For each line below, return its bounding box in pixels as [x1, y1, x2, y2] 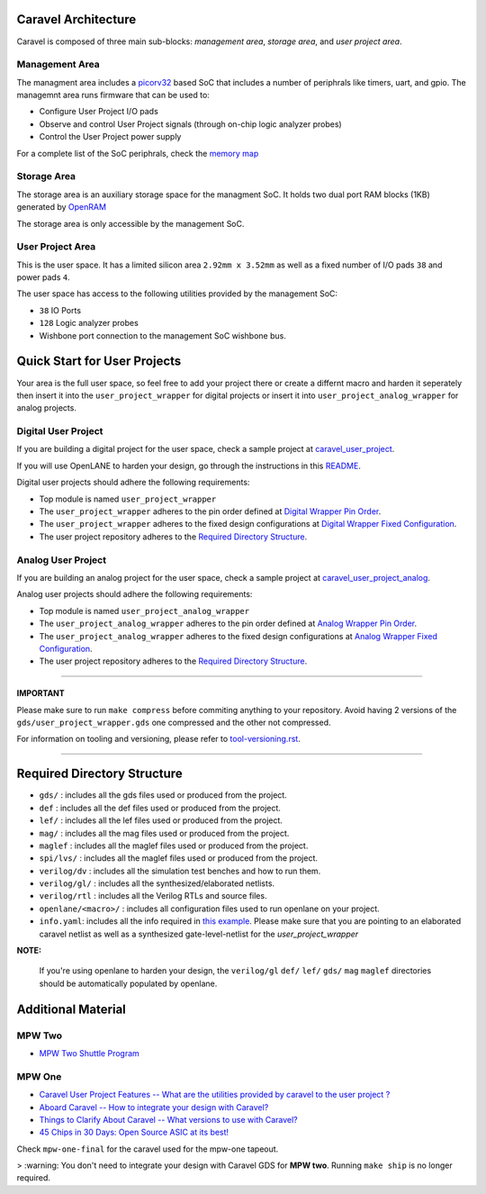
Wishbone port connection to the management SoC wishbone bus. [39, 330, 287, 341]
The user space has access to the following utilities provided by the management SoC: [16, 288, 337, 299]
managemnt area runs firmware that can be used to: [16, 90, 211, 101]
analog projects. [16, 403, 76, 413]
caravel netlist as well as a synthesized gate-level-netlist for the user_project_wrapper [39, 928, 359, 939]
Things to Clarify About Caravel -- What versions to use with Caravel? [39, 1114, 299, 1125]
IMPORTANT [16, 688, 65, 699]
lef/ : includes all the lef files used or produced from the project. [39, 815, 283, 826]
